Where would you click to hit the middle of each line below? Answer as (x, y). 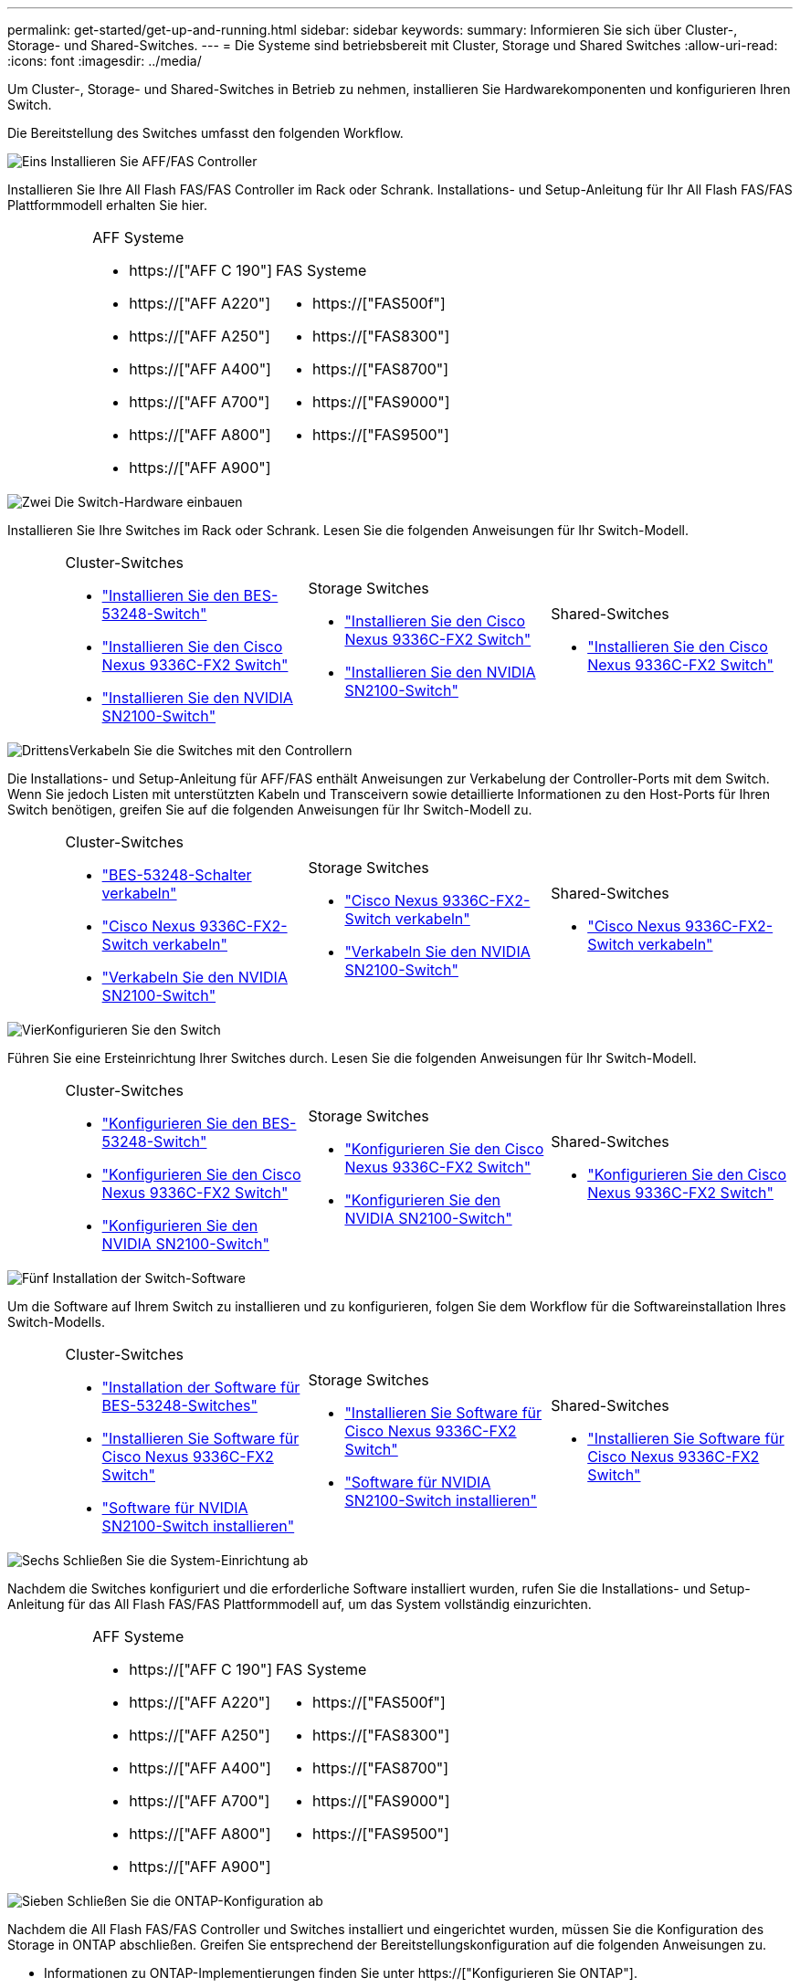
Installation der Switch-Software (149, 1278)
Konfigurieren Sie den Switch (133, 1030)
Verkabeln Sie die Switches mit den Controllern (211, 750)
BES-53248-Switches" (179, 1405)
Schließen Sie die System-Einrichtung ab (185, 1560)
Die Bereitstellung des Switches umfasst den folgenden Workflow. (205, 133)
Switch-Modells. (56, 1322)
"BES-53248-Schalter (177, 875)
